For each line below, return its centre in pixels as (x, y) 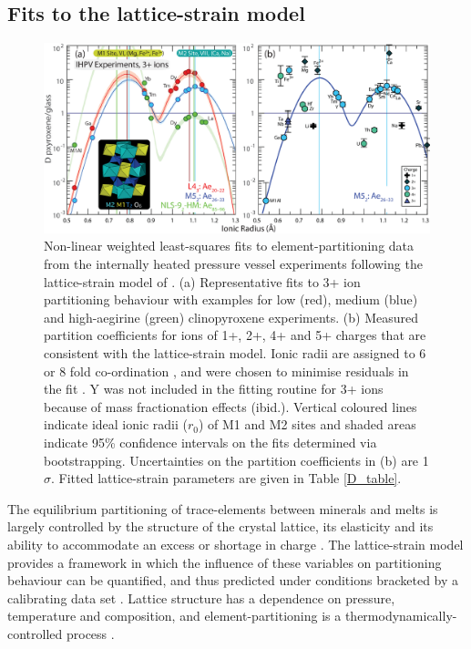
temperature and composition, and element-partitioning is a (174, 616)
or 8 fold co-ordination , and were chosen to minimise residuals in (226, 371)
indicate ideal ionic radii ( (116, 424)
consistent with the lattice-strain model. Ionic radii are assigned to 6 (235, 353)
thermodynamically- (401, 616)
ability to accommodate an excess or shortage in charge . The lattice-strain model (235, 544)
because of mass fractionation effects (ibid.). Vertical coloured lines (230, 406)
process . (90, 633)
